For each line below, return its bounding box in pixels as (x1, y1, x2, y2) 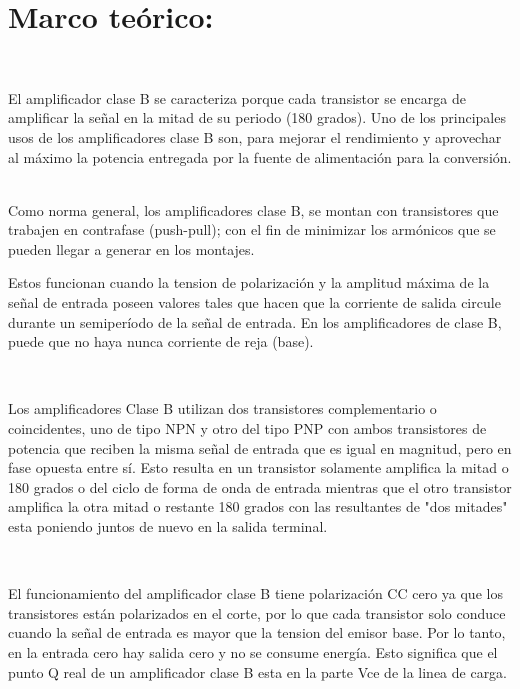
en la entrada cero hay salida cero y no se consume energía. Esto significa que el (8, 641, 498, 662)
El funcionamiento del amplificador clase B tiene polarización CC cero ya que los (8, 583, 503, 604)
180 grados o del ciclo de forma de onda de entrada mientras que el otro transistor (8, 476, 512, 497)
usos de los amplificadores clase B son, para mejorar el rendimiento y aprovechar (8, 126, 502, 147)
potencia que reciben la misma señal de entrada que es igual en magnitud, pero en (8, 437, 512, 458)
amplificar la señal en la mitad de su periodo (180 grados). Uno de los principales (8, 107, 506, 128)
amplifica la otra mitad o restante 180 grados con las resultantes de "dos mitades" (8, 496, 508, 517)
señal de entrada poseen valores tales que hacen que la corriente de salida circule (8, 292, 501, 313)
